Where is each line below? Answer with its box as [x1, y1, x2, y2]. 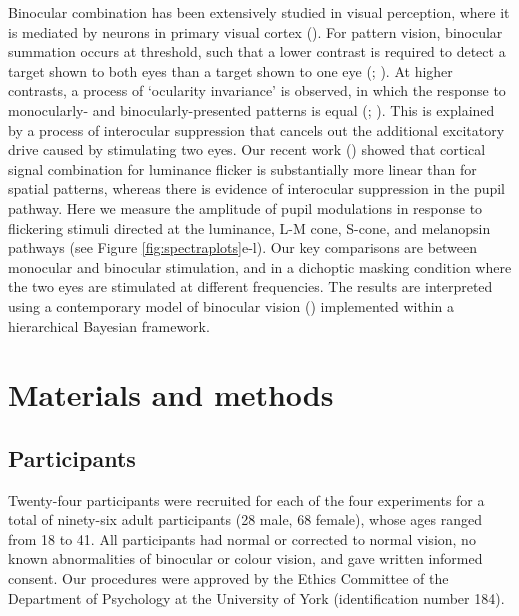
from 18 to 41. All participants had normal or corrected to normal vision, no [8, 528, 476, 549]
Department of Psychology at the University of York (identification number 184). [8, 587, 505, 608]
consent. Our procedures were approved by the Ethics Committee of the [8, 568, 449, 589]
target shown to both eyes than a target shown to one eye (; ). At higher [8, 60, 453, 81]
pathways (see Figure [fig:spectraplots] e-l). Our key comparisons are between [8, 237, 478, 258]
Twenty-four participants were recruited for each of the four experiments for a [8, 489, 485, 510]
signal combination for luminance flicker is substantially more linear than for [8, 158, 477, 179]
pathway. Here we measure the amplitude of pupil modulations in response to [8, 197, 483, 218]
